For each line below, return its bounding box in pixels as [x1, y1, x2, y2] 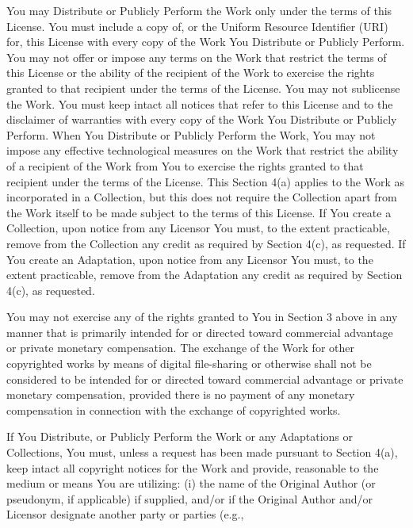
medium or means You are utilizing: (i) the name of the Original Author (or [6, 475, 376, 492]
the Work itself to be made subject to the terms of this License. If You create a [6, 204, 392, 220]
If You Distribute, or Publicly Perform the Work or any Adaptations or [6, 428, 354, 445]
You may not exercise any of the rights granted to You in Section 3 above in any [6, 308, 398, 325]
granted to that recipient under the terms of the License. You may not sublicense [6, 79, 400, 96]
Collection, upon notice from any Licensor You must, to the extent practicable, [6, 220, 390, 236]
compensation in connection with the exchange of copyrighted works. [6, 401, 341, 418]
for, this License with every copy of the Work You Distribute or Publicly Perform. [6, 33, 405, 50]
